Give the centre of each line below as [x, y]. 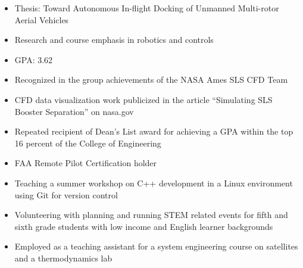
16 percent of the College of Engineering [88, 143]
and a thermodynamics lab [63, 258]
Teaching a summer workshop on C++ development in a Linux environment [154, 183]
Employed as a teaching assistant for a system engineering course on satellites [156, 246]
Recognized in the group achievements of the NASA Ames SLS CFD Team [151, 80]
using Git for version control [66, 194]
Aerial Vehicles [42, 19]
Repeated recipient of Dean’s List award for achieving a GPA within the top [154, 131]
